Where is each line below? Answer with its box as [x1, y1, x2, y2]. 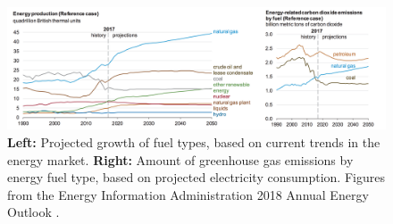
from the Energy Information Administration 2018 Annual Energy [7, 185, 369, 203]
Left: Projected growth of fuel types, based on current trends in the [7, 133, 380, 152]
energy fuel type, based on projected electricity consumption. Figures [7, 168, 385, 187]
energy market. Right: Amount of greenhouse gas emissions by [7, 150, 354, 169]
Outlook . [7, 203, 60, 221]
